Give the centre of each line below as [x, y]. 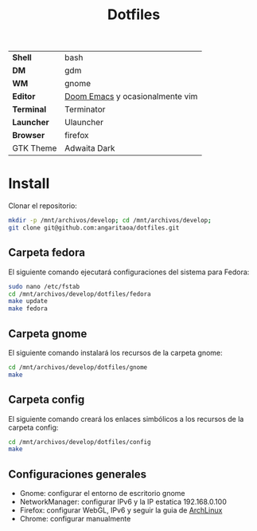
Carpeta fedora [47, 253]
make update [28, 301]
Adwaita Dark [90, 148]
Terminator [85, 109]
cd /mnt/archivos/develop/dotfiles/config [80, 442]
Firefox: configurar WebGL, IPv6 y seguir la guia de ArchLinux [121, 510]
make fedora [28, 309]
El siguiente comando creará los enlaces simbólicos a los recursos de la [126, 419]
